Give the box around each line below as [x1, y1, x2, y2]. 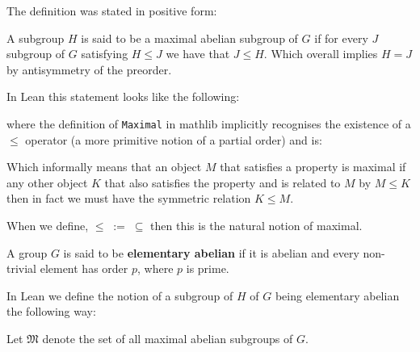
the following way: [6, 303, 96, 320]
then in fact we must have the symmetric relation [6, 190, 251, 207]
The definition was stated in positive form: [6, 2, 217, 19]
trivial [6, 260, 37, 277]
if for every [314, 29, 368, 46]
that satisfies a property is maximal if [220, 158, 406, 175]
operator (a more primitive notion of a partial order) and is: [25, 131, 322, 148]
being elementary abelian [275, 287, 400, 304]
